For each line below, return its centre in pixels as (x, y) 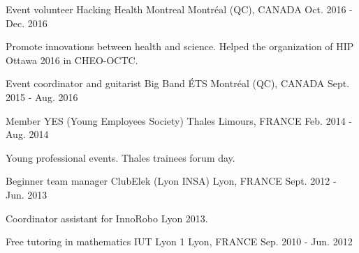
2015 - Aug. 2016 (42, 97)
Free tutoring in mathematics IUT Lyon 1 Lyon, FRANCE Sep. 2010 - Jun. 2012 (179, 242)
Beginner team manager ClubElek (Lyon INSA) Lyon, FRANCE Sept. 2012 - (171, 181)
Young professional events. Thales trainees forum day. (120, 157)
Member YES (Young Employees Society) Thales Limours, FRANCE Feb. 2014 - (179, 120)
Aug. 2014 (27, 134)
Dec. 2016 (27, 23)
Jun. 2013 (27, 194)
